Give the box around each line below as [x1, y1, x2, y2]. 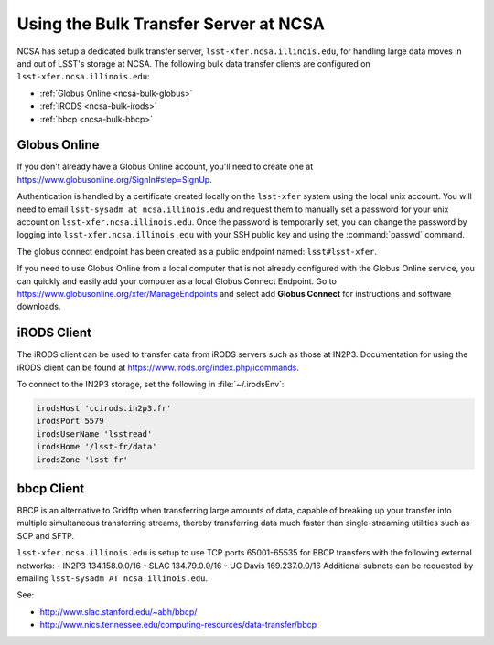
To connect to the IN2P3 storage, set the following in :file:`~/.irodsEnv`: [16, 379, 285, 389]
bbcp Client [16, 481, 85, 496]
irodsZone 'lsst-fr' [36, 454, 128, 465]
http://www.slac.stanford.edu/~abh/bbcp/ [39, 606, 198, 617]
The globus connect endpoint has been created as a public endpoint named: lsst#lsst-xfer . [16, 246, 378, 257]
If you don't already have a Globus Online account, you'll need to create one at [16, 161, 314, 173]
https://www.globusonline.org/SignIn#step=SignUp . [16, 174, 212, 185]
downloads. [16, 301, 61, 312]
